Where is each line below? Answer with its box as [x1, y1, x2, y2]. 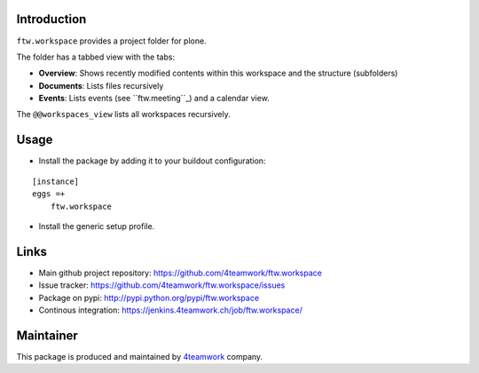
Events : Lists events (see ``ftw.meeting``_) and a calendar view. [38, 93, 270, 104]
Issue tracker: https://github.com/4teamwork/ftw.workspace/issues [38, 280, 286, 290]
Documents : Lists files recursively [38, 80, 164, 91]
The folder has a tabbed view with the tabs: [16, 52, 176, 62]
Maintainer [16, 328, 79, 343]
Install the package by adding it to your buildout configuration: [38, 155, 266, 166]
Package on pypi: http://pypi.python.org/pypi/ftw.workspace [38, 292, 260, 303]
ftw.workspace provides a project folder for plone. [16, 36, 208, 46]
